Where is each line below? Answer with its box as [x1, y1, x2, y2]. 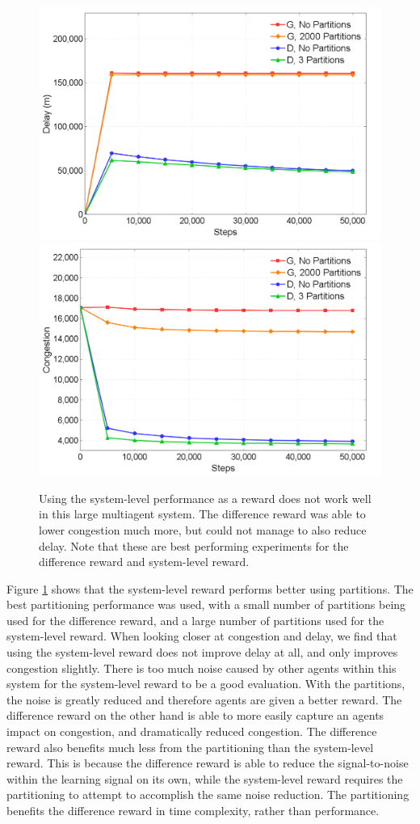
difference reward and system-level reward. [39, 553, 250, 570]
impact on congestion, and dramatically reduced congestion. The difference [6, 723, 377, 740]
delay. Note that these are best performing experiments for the [39, 537, 349, 554]
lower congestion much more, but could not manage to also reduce [39, 521, 367, 538]
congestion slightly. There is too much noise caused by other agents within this [6, 659, 397, 676]
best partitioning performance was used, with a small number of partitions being [6, 596, 406, 613]
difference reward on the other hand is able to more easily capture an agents [6, 707, 384, 724]
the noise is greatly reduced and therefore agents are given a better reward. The [6, 691, 402, 708]
